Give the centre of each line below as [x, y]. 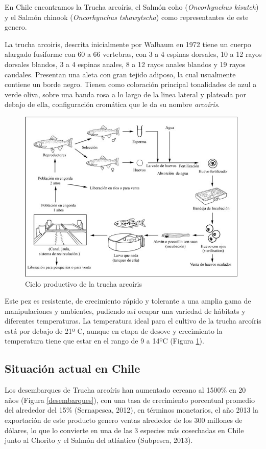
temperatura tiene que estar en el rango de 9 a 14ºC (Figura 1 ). [104, 341]
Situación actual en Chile [72, 368]
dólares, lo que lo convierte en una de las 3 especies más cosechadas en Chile [124, 430]
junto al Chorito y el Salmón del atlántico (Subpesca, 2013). [99, 440]
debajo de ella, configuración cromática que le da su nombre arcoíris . [112, 104]
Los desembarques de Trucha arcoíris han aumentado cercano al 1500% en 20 [125, 390]
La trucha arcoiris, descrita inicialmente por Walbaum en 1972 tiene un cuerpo [128, 44]
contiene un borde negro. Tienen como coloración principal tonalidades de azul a [131, 84]
